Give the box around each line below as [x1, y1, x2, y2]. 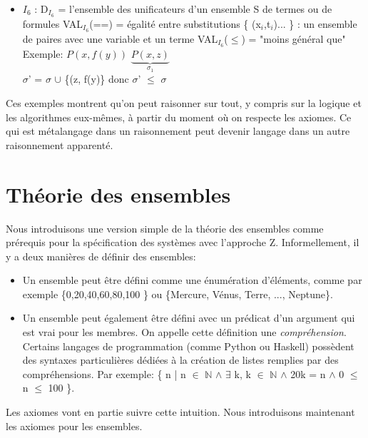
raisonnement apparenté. [6, 137, 113, 152]
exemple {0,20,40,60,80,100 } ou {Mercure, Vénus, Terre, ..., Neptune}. [22, 286, 333, 301]
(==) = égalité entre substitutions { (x [89, 16, 261, 31]
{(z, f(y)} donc [64, 71, 129, 86]
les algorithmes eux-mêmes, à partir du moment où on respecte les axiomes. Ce [6, 109, 352, 124]
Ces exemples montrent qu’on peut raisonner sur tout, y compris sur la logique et [6, 96, 362, 111]
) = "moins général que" [241, 31, 346, 46]
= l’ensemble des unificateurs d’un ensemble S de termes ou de [58, 1, 332, 16]
